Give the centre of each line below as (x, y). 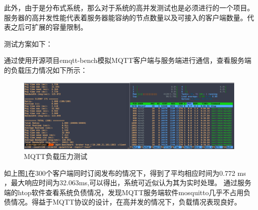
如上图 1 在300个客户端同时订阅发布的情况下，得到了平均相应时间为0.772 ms (125, 173)
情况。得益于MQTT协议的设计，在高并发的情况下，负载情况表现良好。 (126, 202)
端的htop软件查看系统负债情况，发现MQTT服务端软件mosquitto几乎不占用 (124, 192)
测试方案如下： (28, 43)
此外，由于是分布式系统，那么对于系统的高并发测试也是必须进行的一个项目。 (129, 7)
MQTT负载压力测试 (56, 156)
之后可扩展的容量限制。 (49, 27)
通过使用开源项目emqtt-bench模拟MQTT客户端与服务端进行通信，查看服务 (124, 60)
